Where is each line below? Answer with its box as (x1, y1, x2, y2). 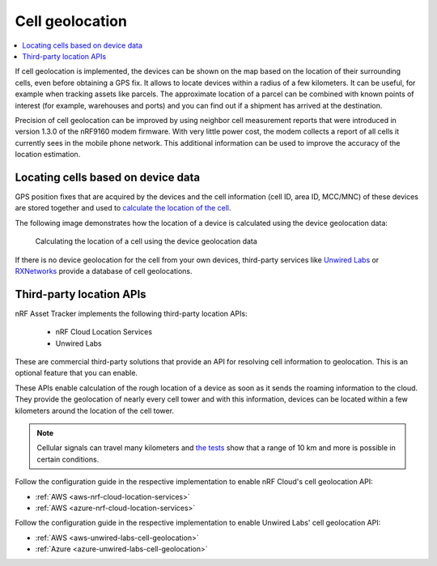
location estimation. (15, 150, 81, 160)
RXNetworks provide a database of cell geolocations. (15, 266, 193, 275)
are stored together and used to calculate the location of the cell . (15, 203, 231, 213)
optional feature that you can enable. (15, 368, 138, 378)
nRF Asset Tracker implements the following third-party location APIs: (15, 309, 248, 318)
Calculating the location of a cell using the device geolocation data (35, 236, 258, 246)
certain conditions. (36, 454, 100, 464)
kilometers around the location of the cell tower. (15, 406, 174, 415)
